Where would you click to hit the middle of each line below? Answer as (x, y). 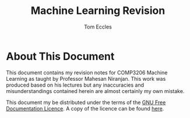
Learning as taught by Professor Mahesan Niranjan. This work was (86, 78)
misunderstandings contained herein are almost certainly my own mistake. (95, 91)
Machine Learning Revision (98, 11)
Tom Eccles (98, 27)
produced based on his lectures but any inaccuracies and (75, 85)
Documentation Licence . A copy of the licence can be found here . (85, 108)
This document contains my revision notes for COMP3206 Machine (87, 72)
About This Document (60, 56)
